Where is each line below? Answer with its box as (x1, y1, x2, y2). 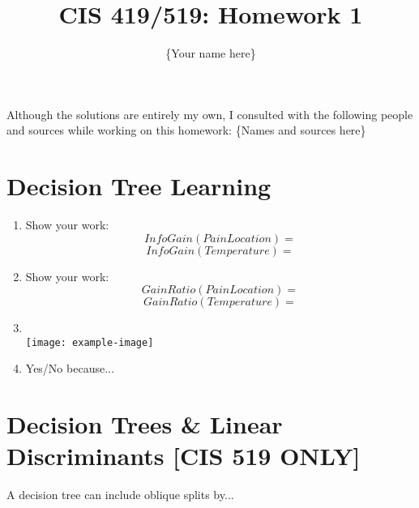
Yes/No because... (25, 360, 114, 377)
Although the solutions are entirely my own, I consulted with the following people (6, 105, 413, 122)
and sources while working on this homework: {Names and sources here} (6, 122, 366, 139)
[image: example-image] (25, 336, 154, 348)
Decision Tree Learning (6, 169, 271, 203)
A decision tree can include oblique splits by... (6, 486, 234, 503)
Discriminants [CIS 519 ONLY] (6, 439, 361, 472)
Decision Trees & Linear (6, 408, 283, 441)
